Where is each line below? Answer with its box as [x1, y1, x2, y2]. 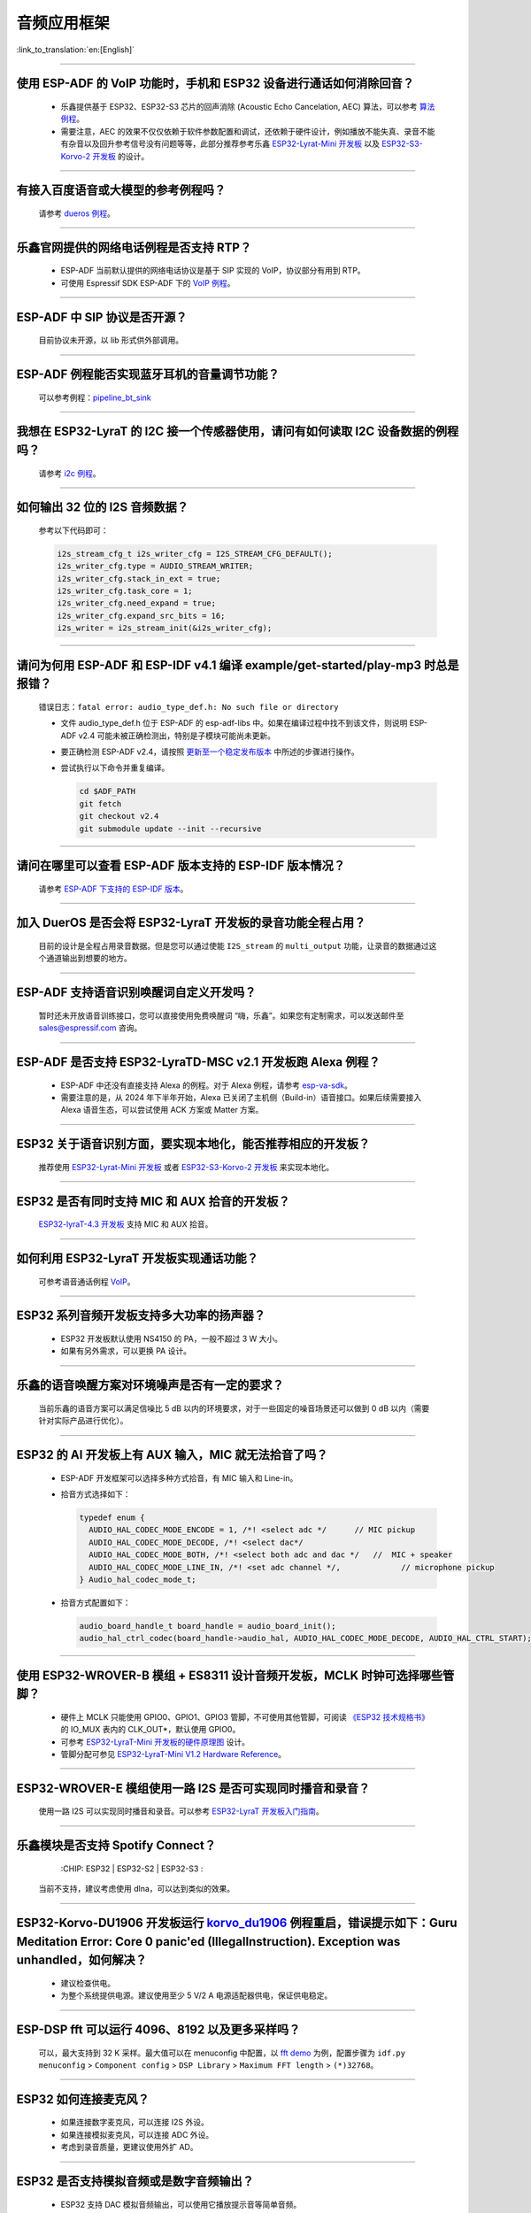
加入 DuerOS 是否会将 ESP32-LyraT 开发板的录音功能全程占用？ [16, 915, 366, 930]
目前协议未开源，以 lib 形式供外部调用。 [38, 335, 184, 345]
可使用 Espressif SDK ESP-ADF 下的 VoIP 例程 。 [60, 277, 235, 288]
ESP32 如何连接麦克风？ [16, 2092, 150, 2107]
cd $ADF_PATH [79, 786, 136, 797]
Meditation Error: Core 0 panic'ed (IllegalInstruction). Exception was [16, 1934, 401, 1949]
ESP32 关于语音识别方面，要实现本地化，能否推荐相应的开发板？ [16, 1137, 371, 1152]
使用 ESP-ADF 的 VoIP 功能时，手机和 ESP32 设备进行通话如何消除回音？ [16, 76, 415, 91]
